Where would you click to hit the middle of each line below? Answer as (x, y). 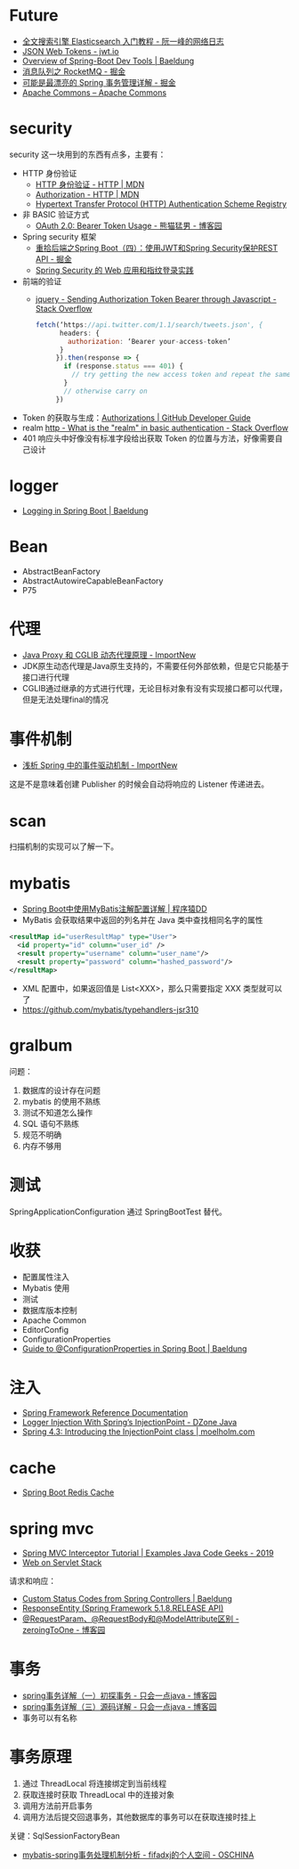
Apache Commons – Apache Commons (94, 92)
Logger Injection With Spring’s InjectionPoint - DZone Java (129, 1423)
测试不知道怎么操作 (57, 1112)
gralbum (41, 1045)
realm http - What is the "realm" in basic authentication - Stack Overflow (155, 428)
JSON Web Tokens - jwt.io (70, 51)
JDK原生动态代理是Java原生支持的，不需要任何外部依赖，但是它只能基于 (155, 666)
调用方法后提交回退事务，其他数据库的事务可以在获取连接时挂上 (139, 1817)
